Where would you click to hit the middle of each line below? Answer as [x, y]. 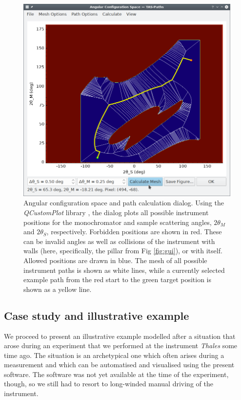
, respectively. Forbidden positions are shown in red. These [134, 232]
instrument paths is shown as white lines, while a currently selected [124, 270]
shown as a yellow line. [58, 289]
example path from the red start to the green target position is [118, 279]
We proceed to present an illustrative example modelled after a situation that [120, 336]
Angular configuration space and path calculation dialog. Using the [124, 203]
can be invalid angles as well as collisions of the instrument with [119, 241]
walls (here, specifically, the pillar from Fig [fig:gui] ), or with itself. [123, 251]
